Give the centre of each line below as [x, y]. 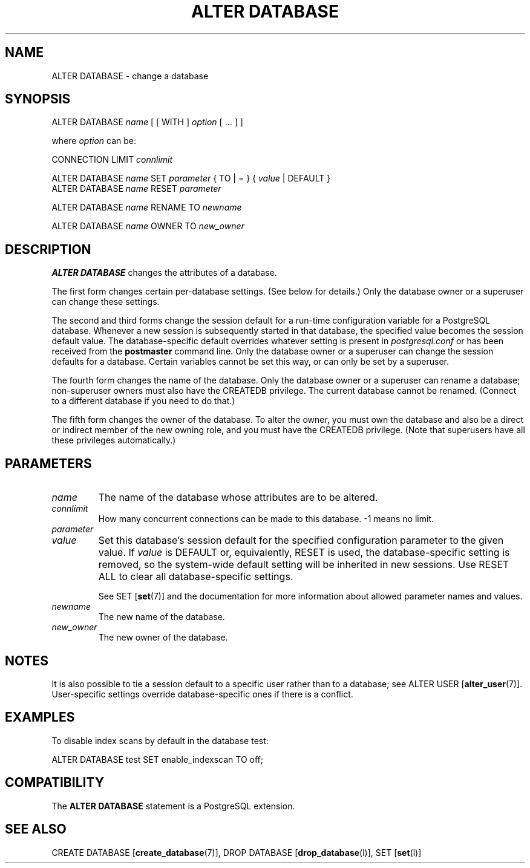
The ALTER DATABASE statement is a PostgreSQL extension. [173, 806]
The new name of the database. [162, 617]
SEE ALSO [36, 829]
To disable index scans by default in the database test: [160, 740]
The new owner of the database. [163, 638]
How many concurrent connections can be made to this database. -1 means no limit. [266, 519]
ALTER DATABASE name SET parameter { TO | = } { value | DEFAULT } [191, 178]
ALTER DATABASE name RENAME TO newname [147, 207]
